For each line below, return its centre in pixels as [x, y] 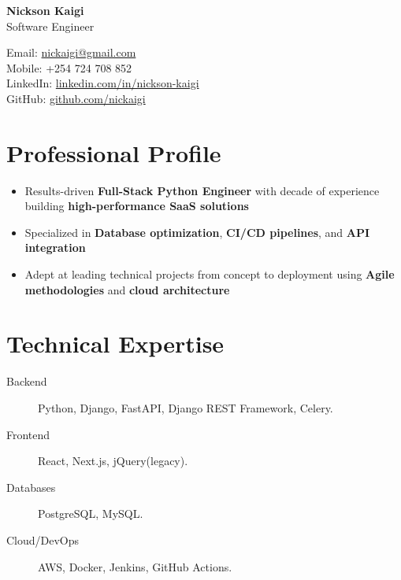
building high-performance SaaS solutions [137, 206]
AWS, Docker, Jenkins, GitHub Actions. [135, 566]
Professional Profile [114, 152]
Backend [27, 381]
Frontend [28, 434]
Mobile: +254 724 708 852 [69, 67]
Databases [31, 487]
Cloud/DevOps [43, 539]
